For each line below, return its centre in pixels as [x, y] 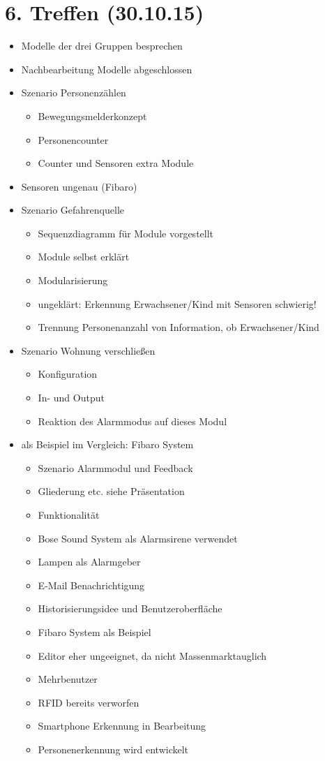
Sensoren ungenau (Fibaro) [79, 186]
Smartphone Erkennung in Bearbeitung [122, 726]
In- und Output [71, 398]
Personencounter [73, 139]
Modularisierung [73, 280]
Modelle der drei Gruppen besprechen [102, 46]
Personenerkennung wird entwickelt [113, 749]
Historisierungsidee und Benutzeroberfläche [130, 608]
